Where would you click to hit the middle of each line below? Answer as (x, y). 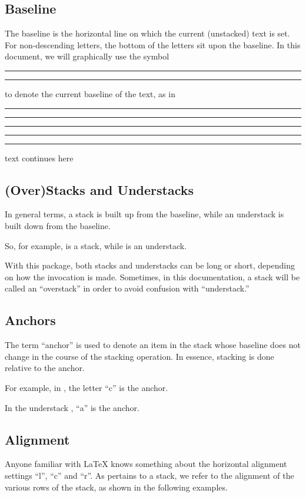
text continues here (39, 158)
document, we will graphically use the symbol (87, 56)
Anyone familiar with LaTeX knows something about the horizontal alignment (146, 464)
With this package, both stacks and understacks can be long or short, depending (150, 265)
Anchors (30, 320)
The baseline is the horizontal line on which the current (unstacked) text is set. (147, 33)
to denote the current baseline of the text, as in (90, 93)
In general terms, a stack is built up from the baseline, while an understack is (144, 214)
